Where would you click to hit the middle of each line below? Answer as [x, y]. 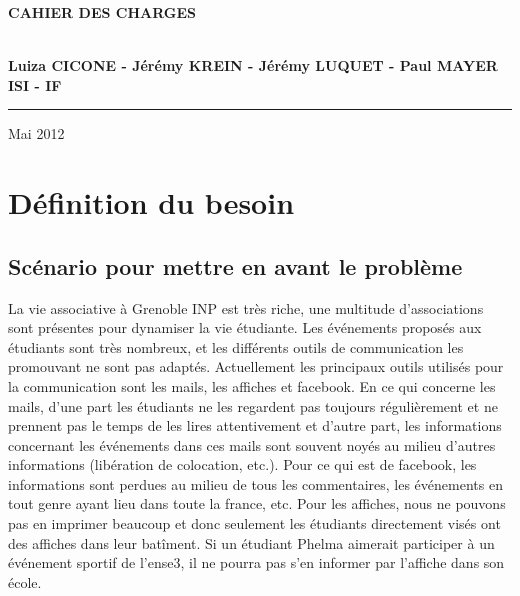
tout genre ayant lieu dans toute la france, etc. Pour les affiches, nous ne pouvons [257, 503]
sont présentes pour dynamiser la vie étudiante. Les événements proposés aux [245, 327]
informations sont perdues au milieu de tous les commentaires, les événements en [255, 483]
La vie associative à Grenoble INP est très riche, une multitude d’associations [246, 307]
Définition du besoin [151, 202]
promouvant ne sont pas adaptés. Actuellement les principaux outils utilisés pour [256, 366]
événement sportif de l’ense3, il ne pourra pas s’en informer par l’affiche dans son [256, 562]
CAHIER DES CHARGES [102, 12]
